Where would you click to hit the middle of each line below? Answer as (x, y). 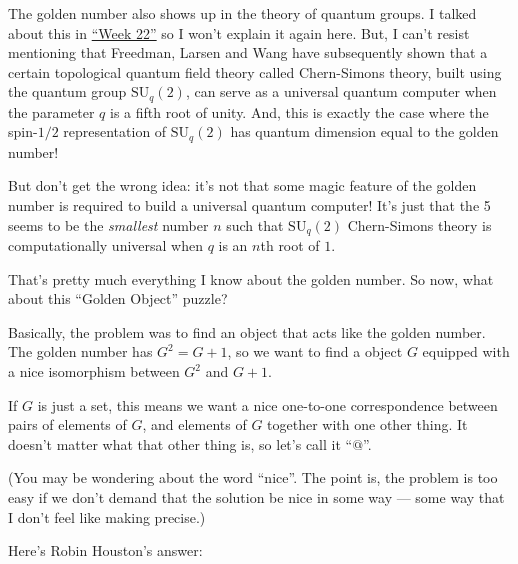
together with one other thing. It (367, 424)
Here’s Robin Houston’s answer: (105, 550)
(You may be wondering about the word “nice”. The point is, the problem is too (253, 477)
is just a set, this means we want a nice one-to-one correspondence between (267, 404)
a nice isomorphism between (94, 371)
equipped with (466, 351)
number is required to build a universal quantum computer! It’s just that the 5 (249, 205)
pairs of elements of (67, 424)
